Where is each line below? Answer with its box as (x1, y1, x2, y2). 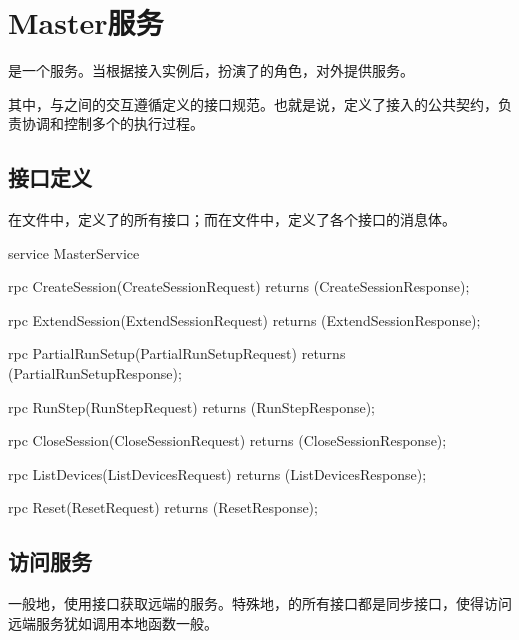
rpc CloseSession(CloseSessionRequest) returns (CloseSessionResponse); (8, 430, 447, 451)
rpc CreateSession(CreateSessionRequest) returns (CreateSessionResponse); (8, 276, 470, 297)
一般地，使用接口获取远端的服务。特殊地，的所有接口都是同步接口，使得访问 (8, 593, 512, 614)
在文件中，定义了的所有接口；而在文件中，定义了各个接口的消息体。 (8, 209, 456, 230)
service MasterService (8, 242, 140, 263)
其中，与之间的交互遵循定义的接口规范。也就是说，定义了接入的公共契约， (8, 93, 498, 114)
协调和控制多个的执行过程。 (21, 113, 204, 134)
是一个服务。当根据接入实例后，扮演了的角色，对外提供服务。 (8, 60, 414, 81)
